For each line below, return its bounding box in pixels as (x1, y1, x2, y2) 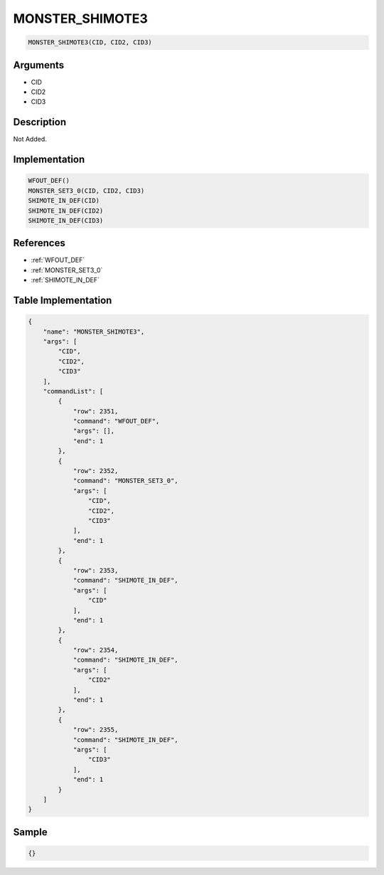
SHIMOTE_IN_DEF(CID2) (28, 206, 104, 215)
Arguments (13, 59, 65, 71)
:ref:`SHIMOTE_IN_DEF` (31, 276, 100, 285)
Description (13, 116, 67, 128)
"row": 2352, (73, 467, 119, 475)
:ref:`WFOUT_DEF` (31, 256, 85, 265)
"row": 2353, (73, 566, 119, 574)
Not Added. (13, 135, 48, 144)
